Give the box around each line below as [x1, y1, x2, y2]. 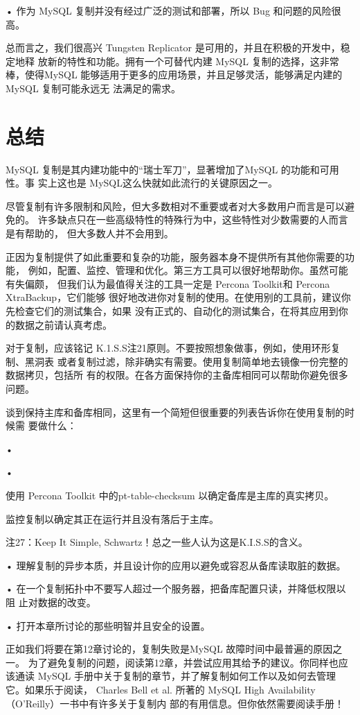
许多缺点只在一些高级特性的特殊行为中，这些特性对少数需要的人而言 [37, 212, 348, 227]
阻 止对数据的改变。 [6, 594, 96, 609]
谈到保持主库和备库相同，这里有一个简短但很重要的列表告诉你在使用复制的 [6, 404, 345, 419]
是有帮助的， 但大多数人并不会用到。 [6, 226, 174, 241]
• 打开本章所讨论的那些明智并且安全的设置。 [6, 618, 210, 632]
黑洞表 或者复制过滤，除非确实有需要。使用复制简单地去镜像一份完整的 [24, 354, 348, 368]
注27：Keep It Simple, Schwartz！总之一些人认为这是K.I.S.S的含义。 [6, 535, 308, 549]
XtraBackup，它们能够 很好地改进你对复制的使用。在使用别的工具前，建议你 [6, 290, 351, 304]
